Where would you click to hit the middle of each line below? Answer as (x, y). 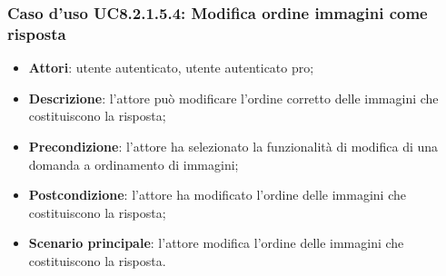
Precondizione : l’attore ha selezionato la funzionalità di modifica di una (233, 146)
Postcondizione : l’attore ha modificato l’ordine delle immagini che (217, 195)
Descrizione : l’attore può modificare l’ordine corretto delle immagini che (233, 98)
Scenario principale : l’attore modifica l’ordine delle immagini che (216, 243)
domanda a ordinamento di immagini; (134, 164)
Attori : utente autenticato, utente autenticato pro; (171, 68)
